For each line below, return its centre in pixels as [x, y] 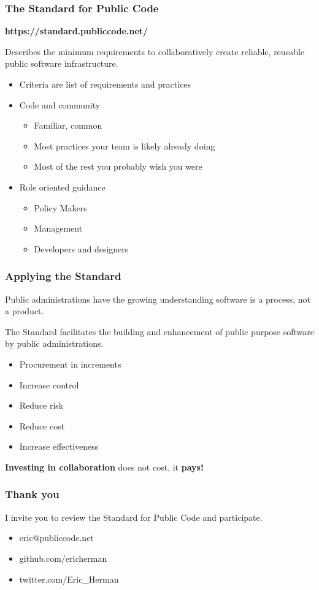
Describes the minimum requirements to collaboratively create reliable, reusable [155, 51]
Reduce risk [41, 405]
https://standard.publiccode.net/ [77, 31]
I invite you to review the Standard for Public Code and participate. [134, 517]
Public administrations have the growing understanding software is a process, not [158, 299]
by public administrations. [54, 343]
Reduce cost [42, 425]
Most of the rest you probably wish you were [118, 166]
